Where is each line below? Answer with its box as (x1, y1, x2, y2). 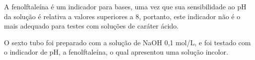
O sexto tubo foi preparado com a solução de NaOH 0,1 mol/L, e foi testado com (4, 37, 251, 47)
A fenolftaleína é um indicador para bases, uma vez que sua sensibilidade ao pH (4, 1, 247, 11)
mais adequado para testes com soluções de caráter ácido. (4, 21, 179, 31)
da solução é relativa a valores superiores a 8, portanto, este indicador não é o (4, 11, 241, 21)
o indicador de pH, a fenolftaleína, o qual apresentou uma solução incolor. (4, 47, 228, 57)
